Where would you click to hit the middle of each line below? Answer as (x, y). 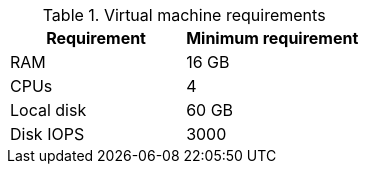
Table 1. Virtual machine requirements (184, 15)
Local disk (48, 110)
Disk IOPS (47, 134)
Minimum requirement (272, 38)
